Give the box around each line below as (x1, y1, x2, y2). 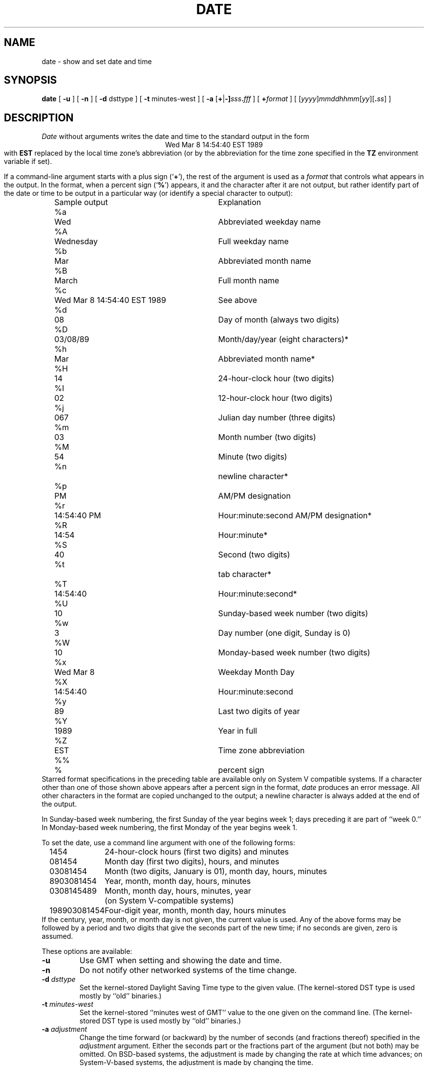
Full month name (218, 276, 279, 286)
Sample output (54, 197, 108, 208)
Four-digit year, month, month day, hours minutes (105, 905, 286, 916)
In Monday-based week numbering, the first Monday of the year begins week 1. (42, 823, 298, 832)
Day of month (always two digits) (218, 315, 340, 325)
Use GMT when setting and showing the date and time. (79, 955, 282, 966)
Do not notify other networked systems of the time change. (79, 965, 297, 975)
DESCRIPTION (4, 111, 74, 124)
